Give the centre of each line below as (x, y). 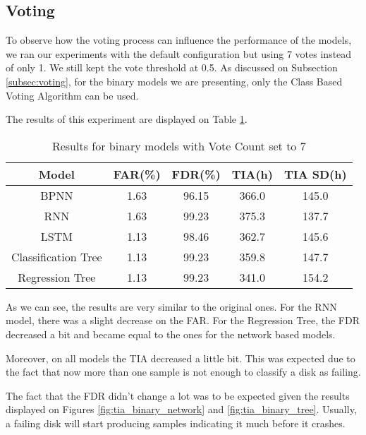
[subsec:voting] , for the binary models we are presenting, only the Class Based (174, 81)
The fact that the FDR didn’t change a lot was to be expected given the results (178, 395)
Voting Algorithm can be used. (72, 95)
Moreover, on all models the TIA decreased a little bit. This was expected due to (181, 358)
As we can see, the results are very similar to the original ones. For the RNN (171, 306)
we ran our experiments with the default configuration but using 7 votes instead (179, 53)
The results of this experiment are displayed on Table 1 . (127, 119)
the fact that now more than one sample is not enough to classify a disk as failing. (183, 372)
